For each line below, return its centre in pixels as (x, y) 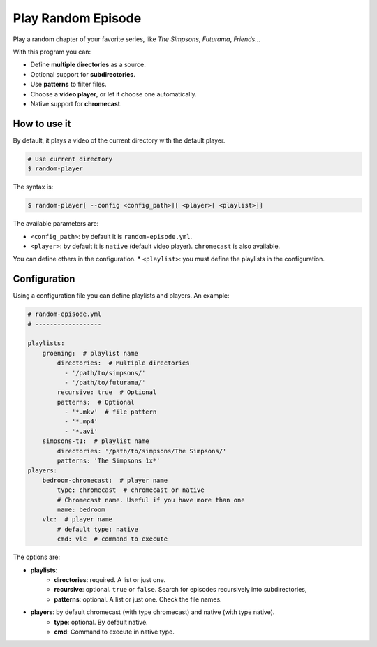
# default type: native (98, 529)
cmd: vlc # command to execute (112, 539)
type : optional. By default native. (101, 622)
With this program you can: (52, 52)
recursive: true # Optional (107, 392)
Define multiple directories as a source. (88, 65)
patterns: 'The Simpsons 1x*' (109, 461)
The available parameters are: (56, 224)
